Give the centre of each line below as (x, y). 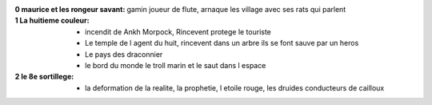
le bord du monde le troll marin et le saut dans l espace (176, 65)
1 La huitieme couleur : (52, 21)
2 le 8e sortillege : (44, 77)
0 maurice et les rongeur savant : (70, 9)
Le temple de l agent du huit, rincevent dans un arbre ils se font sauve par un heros (222, 43)
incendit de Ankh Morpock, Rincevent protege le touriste (178, 31)
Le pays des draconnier (124, 54)
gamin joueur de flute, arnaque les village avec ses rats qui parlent (236, 9)
